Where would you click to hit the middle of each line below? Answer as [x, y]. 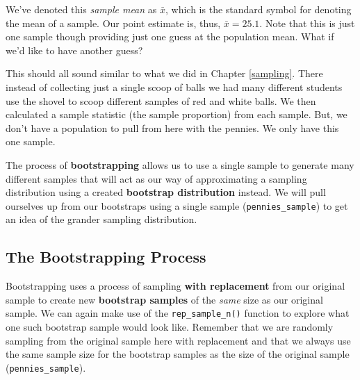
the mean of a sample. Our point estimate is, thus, [113, 23]
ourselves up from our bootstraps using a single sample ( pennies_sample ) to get [177, 205]
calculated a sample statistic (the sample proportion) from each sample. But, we [177, 114]
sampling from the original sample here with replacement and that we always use [178, 340]
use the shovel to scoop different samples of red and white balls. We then [161, 100]
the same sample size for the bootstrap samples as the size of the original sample [178, 354]
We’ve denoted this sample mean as [81, 9]
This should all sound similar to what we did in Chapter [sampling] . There [164, 73]
